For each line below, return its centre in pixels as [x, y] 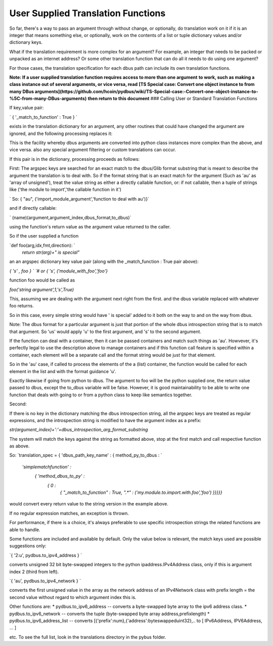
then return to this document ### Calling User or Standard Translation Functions [172, 99]
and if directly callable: [33, 208]
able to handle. [25, 529]
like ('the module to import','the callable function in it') [65, 190]
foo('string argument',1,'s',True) [42, 289]
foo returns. [21, 306]
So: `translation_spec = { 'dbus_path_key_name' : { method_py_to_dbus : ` [86, 455]
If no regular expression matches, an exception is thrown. [69, 513]
